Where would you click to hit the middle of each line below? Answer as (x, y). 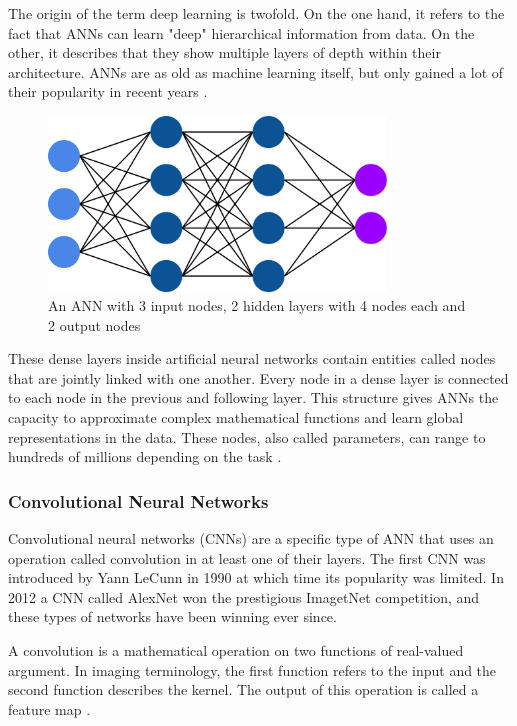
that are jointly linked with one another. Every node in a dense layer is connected (258, 377)
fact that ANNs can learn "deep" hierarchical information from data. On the (241, 32)
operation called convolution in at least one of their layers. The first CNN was (247, 557)
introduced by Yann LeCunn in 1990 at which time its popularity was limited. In (256, 577)
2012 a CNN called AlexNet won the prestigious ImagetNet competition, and (244, 596)
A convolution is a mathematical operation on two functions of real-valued (236, 650)
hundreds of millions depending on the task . (145, 456)
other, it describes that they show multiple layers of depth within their (224, 52)
